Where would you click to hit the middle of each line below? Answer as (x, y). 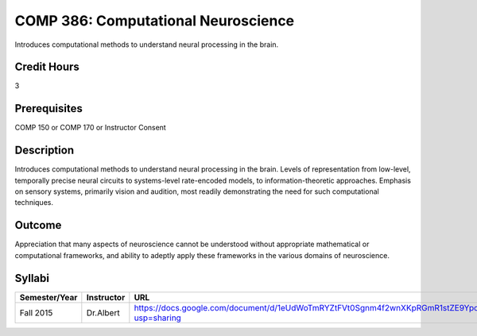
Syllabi (32, 278)
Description (45, 151)
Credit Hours (47, 67)
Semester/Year (48, 297)
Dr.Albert (103, 312)
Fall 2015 (36, 312)
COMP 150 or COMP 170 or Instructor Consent (90, 128)
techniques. (34, 203)
